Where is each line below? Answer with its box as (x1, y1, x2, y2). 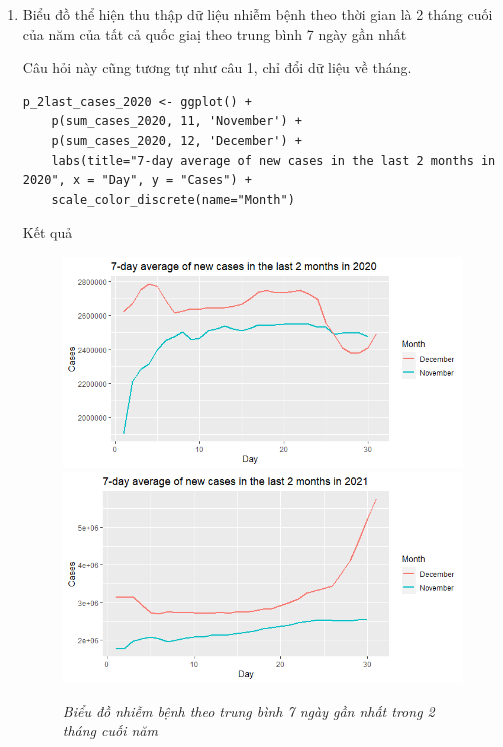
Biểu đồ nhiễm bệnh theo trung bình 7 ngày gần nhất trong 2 (62, 700, 435, 721)
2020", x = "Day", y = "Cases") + (22, 173, 252, 188)
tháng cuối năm (62, 720, 158, 741)
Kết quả (22, 222, 73, 243)
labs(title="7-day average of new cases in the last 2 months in (51, 153, 496, 168)
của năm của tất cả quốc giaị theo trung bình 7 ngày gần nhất (22, 23, 407, 44)
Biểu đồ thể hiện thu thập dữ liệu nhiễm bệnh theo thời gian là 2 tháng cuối (22, 4, 493, 24)
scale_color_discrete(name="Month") (51, 192, 295, 207)
